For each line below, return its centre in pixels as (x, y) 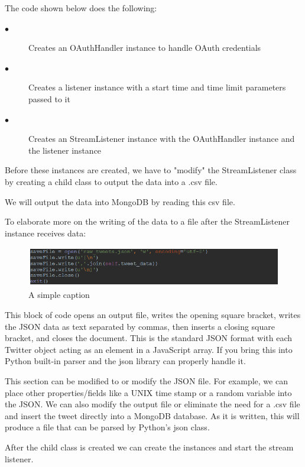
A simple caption (59, 295)
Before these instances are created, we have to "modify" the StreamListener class (151, 170)
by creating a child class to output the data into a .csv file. (111, 181)
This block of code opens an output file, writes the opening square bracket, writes (153, 314)
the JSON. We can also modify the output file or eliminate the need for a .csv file (152, 404)
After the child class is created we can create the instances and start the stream (149, 447)
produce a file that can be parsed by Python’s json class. (107, 427)
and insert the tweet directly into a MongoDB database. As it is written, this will (152, 415)
